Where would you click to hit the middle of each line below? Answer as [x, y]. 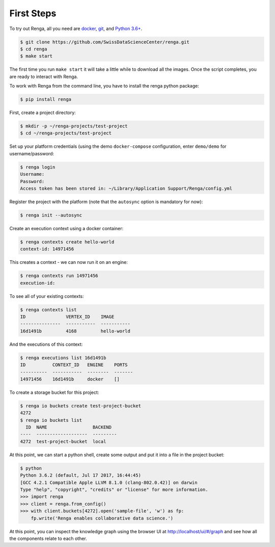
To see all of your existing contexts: [47, 296]
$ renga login [38, 167]
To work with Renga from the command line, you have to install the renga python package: [104, 86]
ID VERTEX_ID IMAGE [67, 317]
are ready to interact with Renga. [44, 76]
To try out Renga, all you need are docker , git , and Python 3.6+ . [76, 29]
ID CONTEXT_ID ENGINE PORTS [74, 365]
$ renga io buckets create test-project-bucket [80, 406]
